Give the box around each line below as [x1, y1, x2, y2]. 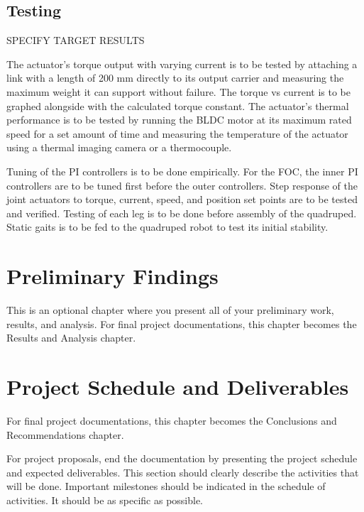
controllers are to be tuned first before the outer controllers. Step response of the [6, 178, 358, 192]
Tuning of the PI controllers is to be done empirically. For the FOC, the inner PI [6, 163, 358, 178]
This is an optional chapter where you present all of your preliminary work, [6, 303, 334, 317]
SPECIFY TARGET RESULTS [6, 33, 145, 48]
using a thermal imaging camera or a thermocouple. [6, 140, 232, 155]
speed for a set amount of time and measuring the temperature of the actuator [6, 126, 348, 141]
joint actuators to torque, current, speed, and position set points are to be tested [6, 192, 358, 207]
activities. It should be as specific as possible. [6, 492, 204, 507]
